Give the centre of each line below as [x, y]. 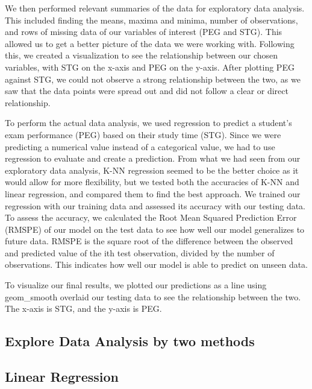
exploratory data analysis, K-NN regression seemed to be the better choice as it [152, 170]
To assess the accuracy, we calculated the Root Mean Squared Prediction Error [151, 217]
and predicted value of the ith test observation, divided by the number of [140, 252]
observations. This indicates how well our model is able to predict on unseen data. [157, 264]
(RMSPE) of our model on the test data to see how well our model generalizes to [155, 229]
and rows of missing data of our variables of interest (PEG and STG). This [144, 32]
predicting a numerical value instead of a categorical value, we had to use [140, 146]
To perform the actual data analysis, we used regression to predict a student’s [148, 123]
